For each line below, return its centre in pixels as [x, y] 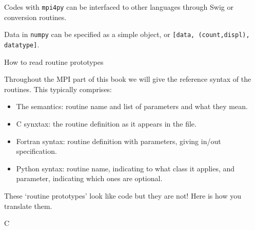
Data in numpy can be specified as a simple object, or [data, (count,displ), [127, 34]
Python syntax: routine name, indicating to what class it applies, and [125, 168]
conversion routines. [35, 17]
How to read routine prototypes [54, 61]
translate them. [28, 206]
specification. [36, 151]
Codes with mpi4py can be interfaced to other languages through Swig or [119, 7]
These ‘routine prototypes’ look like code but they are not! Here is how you [123, 195]
